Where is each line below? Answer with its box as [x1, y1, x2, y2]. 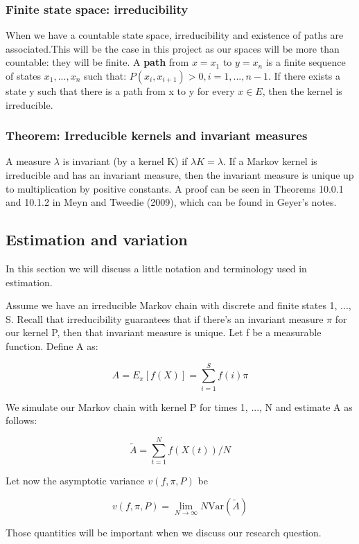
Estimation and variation [6, 229, 188, 250]
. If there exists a [268, 69, 340, 82]
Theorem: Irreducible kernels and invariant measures [6, 127, 308, 144]
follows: [6, 413, 37, 428]
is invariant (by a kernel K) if [62, 154, 188, 168]
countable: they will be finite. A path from [6, 55, 189, 69]
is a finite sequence [265, 55, 346, 69]
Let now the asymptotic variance [6, 473, 145, 487]
